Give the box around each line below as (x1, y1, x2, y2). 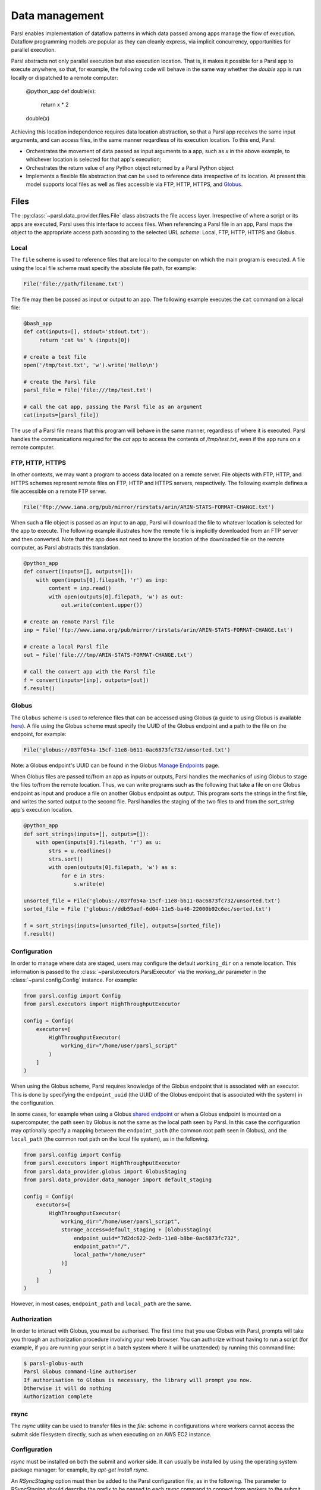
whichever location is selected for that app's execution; (26, 156, 162, 163)
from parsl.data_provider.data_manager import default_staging (23, 1176, 212, 1183)
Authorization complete (23, 1393, 93, 1400)
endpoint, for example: (11, 731, 67, 738)
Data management (11, 9, 104, 22)
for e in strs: (61, 872, 105, 879)
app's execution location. (11, 806, 73, 814)
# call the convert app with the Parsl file (23, 668, 156, 675)
